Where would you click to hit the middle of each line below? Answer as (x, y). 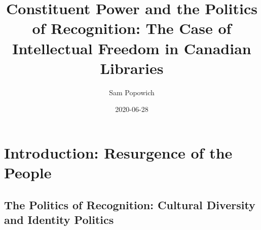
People (28, 173)
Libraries (132, 68)
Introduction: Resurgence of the (118, 152)
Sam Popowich (132, 92)
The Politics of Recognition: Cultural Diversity (130, 204)
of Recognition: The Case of (132, 28)
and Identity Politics (59, 220)
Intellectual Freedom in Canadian (132, 48)
